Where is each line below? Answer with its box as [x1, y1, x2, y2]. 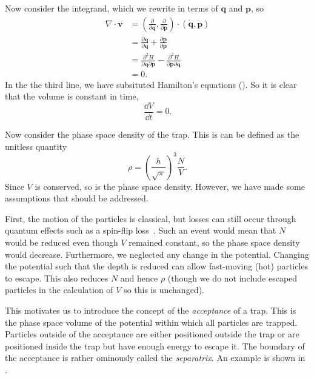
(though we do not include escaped [167, 271, 298, 284]
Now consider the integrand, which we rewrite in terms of [5, 2, 218, 14]
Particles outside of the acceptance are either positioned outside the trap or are [5, 328, 299, 340]
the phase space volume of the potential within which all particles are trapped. [5, 316, 298, 328]
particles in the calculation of [5, 283, 113, 296]
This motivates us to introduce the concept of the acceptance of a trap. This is [5, 304, 296, 317]
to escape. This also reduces [5, 271, 109, 284]
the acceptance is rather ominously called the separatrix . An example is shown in [5, 351, 306, 364]
